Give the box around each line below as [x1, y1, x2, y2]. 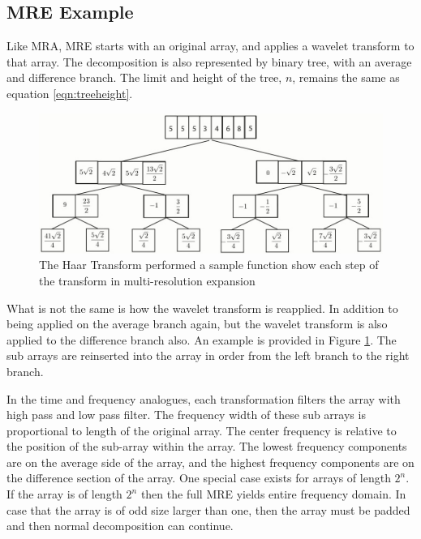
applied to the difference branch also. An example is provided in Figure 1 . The [6, 331, 397, 348]
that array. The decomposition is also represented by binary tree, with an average [6, 53, 412, 70]
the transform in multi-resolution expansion [39, 272, 256, 289]
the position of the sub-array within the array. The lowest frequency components [6, 438, 407, 455]
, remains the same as [292, 69, 400, 86]
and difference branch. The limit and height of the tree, [6, 69, 282, 86]
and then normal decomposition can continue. [6, 517, 234, 534]
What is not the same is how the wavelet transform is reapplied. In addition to [6, 299, 398, 316]
